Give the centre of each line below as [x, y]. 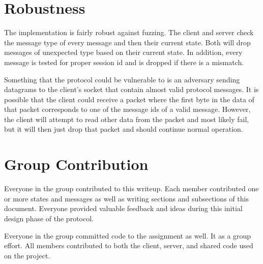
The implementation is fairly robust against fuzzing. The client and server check [129, 32]
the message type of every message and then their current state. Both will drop [127, 42]
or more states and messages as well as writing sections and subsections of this [126, 198]
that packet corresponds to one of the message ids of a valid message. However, [127, 109]
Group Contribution [76, 164]
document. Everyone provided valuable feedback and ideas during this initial [123, 208]
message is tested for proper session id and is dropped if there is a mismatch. [124, 62]
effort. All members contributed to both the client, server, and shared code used [129, 245]
